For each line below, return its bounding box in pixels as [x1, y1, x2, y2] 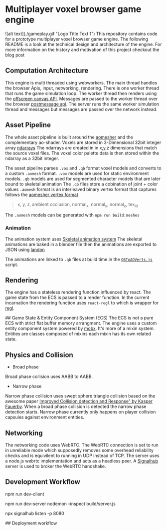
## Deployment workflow [5, 520, 57, 526]
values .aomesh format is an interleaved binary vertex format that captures [5, 186, 157, 192]
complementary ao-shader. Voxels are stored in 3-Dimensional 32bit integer [5, 139, 162, 145]
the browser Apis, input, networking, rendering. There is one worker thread [5, 85, 160, 91]
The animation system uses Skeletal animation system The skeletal [5, 236, 143, 242]
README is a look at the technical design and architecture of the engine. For [5, 41, 162, 47]
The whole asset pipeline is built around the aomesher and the [5, 134, 133, 140]
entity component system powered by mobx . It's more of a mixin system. [5, 325, 155, 331]
